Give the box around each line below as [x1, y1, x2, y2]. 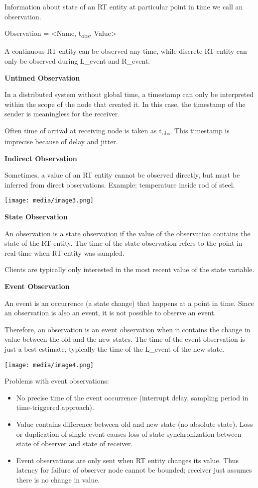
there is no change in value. [16, 474, 100, 485]
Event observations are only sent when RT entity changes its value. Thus [16, 455, 239, 465]
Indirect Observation [4, 153, 77, 163]
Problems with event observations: [4, 376, 109, 386]
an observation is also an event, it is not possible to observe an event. [4, 307, 216, 318]
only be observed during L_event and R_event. [4, 55, 150, 66]
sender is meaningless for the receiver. [4, 108, 120, 119]
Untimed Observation [4, 72, 80, 83]
